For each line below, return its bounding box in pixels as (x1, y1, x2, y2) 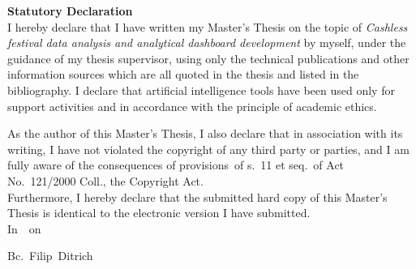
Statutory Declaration (7, 2, 133, 19)
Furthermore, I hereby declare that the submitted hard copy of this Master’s (7, 188, 388, 205)
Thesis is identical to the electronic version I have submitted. (7, 204, 311, 221)
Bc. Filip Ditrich (7, 247, 93, 264)
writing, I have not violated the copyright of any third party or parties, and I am (7, 140, 410, 157)
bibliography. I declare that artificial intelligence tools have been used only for (7, 81, 395, 98)
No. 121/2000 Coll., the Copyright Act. (7, 172, 204, 189)
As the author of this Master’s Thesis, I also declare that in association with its (7, 125, 403, 142)
